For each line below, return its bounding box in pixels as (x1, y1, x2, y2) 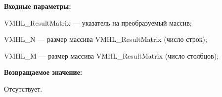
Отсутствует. (4, 83, 43, 94)
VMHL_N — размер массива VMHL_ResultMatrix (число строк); (4, 34, 207, 44)
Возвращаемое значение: (4, 67, 83, 77)
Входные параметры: (4, 1, 71, 11)
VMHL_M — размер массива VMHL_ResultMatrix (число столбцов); (4, 50, 219, 61)
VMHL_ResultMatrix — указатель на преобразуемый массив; (4, 17, 192, 28)
